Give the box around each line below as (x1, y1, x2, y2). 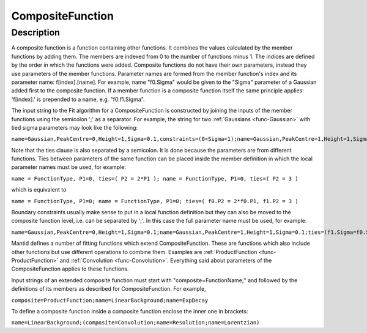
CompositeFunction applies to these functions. (11, 265, 129, 272)
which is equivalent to (11, 186, 67, 193)
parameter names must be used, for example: (11, 163, 127, 171)
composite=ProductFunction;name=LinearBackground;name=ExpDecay (11, 297, 209, 304)
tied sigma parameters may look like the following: (11, 124, 138, 131)
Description (11, 27, 61, 38)
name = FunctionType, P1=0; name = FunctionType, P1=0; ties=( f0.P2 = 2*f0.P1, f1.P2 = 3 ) (11, 198, 299, 204)
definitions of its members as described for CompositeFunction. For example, (11, 285, 206, 293)
